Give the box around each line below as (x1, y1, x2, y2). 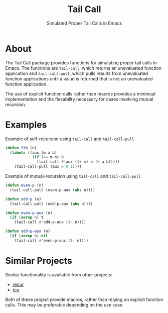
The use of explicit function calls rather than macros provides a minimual (5, 90, 155, 96)
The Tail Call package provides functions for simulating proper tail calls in (5, 59, 157, 66)
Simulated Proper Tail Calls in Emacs (47, 20, 122, 26)
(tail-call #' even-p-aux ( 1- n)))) (14, 238, 89, 243)
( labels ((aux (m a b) (10, 150, 57, 155)
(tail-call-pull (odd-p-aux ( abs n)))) (10, 201, 93, 206)
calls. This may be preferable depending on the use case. (5, 301, 124, 307)
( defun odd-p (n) (5, 196, 42, 201)
